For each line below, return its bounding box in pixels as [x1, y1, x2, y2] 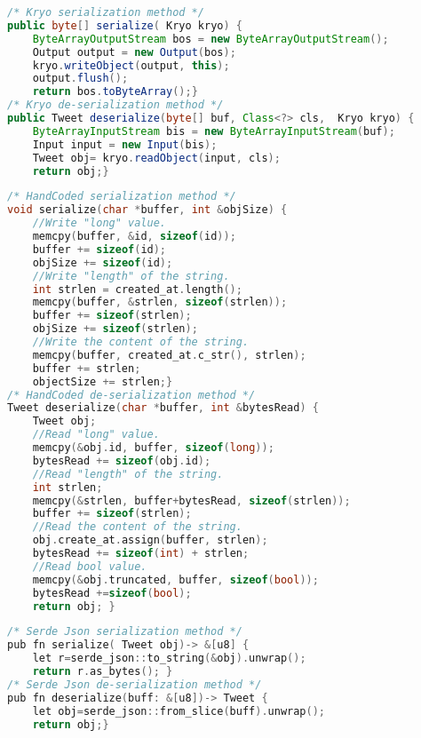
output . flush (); [32, 72, 129, 85]
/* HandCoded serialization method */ [7, 190, 236, 203]
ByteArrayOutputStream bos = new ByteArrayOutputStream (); [32, 32, 389, 45]
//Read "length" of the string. [32, 467, 224, 480]
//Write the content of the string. [32, 336, 250, 348]
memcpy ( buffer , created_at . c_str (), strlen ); [32, 348, 306, 361]
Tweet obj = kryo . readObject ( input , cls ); [32, 151, 281, 164]
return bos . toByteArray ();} [32, 85, 198, 99]
